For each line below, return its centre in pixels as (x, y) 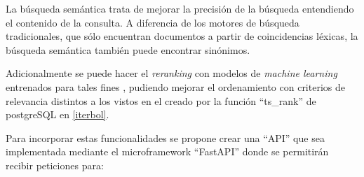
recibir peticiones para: (55, 165)
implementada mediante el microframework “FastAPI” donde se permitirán (167, 151)
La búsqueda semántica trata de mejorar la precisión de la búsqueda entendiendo (180, 8)
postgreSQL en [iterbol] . (58, 114)
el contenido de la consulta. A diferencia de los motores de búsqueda (153, 22)
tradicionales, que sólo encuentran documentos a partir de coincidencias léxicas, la (182, 36)
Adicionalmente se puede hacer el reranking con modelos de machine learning (171, 73)
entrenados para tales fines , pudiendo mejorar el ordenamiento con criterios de (175, 86)
